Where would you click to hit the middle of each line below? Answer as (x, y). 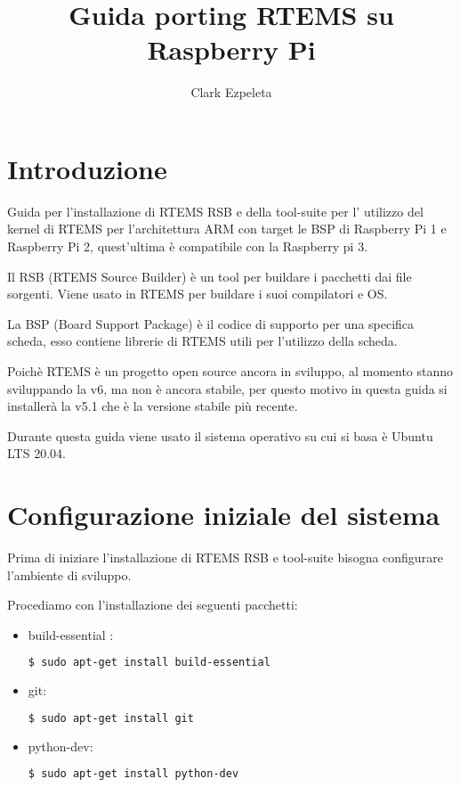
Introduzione (87, 168)
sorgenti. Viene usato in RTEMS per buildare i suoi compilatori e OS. (198, 294)
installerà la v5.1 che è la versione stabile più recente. (153, 406)
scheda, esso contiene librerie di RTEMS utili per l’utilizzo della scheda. (202, 341)
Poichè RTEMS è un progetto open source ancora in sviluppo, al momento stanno (230, 371)
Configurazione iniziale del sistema (224, 515)
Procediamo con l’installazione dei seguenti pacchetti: (153, 605)
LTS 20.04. (36, 453)
